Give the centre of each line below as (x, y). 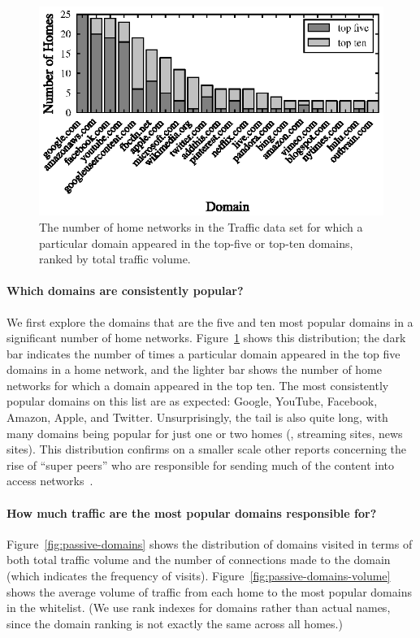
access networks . (50, 481)
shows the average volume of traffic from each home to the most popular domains (209, 591)
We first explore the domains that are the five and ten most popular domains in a (210, 321)
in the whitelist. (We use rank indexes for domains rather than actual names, (199, 608)
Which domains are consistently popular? (125, 291)
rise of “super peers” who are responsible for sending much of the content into (201, 464)
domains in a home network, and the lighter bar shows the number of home (194, 369)
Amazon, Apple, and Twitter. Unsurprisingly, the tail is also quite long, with (197, 417)
